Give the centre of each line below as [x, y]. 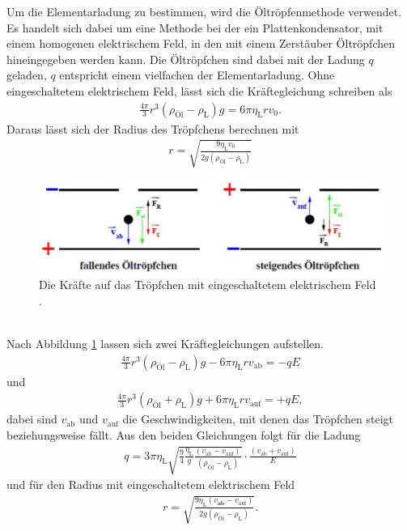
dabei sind [32, 419]
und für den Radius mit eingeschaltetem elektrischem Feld [151, 484]
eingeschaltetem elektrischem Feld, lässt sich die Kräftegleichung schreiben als [199, 90]
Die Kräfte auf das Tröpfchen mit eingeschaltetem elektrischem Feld [208, 285]
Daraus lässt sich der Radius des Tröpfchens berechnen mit [153, 128]
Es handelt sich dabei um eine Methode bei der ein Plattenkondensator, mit [195, 27]
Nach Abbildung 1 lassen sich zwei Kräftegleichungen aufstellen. [165, 344]
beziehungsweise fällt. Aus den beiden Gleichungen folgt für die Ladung [184, 434]
